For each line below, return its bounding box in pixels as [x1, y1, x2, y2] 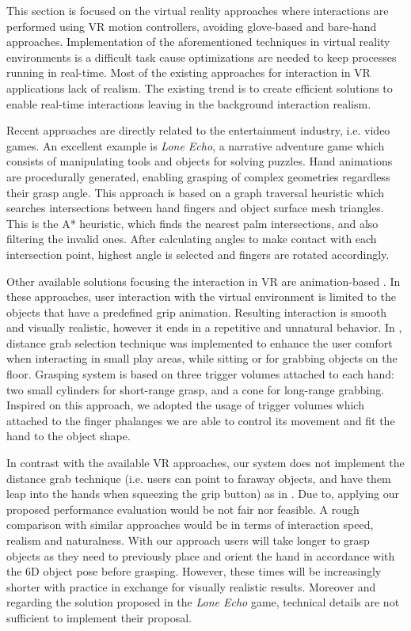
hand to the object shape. [6, 428, 131, 444]
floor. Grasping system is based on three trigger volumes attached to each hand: [6, 366, 394, 382]
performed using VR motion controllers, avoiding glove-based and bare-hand [6, 17, 377, 34]
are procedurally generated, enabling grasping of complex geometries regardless [6, 168, 390, 184]
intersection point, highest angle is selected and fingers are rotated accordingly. [6, 245, 390, 262]
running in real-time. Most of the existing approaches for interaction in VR [6, 64, 371, 81]
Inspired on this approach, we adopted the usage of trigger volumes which [6, 397, 364, 413]
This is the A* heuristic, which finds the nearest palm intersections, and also [6, 215, 379, 231]
